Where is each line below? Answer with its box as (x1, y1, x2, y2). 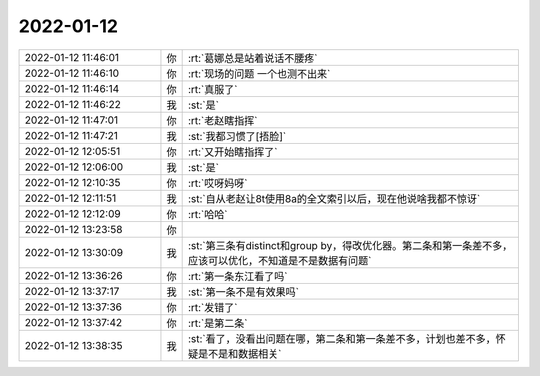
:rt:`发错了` (187, 300, 238, 314)
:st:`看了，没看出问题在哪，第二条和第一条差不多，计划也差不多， (187, 331, 496, 345)
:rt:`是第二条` (187, 316, 248, 330)
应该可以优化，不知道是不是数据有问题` (187, 253, 372, 267)
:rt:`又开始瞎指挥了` (187, 145, 278, 159)
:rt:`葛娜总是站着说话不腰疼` (187, 51, 318, 65)
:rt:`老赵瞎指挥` (187, 113, 258, 127)
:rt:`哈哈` (187, 207, 228, 221)
